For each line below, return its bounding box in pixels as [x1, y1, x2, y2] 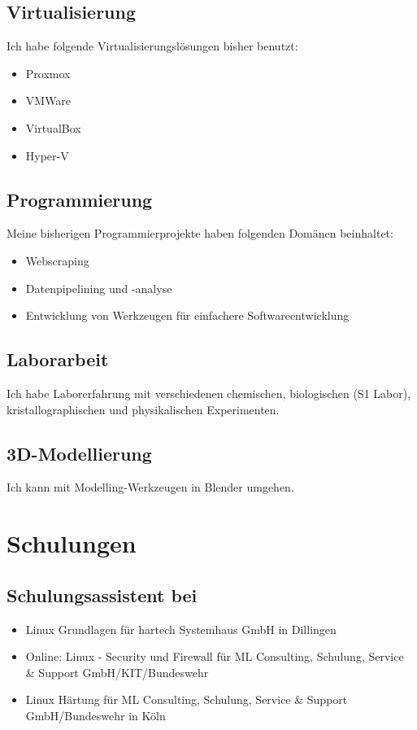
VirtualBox [25, 119, 81, 136]
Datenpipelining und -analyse [25, 279, 172, 296]
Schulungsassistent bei [7, 582, 198, 607]
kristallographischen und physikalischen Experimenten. [7, 400, 280, 417]
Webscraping [25, 251, 89, 269]
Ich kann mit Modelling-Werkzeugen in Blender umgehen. [7, 479, 294, 496]
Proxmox [25, 64, 71, 81]
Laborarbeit [7, 347, 109, 372]
